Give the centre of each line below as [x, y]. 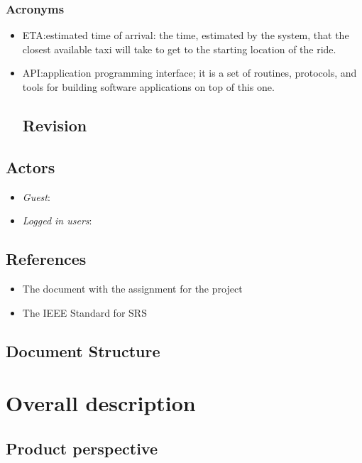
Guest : [36, 196]
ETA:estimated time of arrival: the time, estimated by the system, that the [186, 35]
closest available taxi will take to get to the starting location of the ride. [179, 49]
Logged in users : [57, 220]
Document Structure [83, 350]
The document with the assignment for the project [132, 288]
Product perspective [82, 448]
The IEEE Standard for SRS [84, 312]
